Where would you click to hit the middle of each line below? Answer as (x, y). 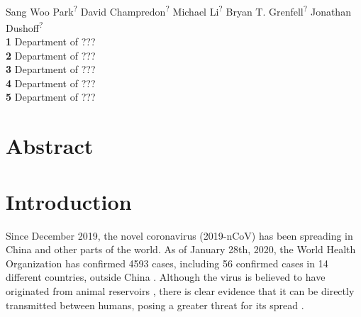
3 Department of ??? (51, 69)
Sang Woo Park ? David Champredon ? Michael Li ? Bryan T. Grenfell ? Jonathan (178, 10)
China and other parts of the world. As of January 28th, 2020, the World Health (181, 249)
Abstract (50, 146)
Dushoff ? (24, 26)
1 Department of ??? (51, 41)
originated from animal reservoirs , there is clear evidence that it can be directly (180, 290)
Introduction (69, 201)
